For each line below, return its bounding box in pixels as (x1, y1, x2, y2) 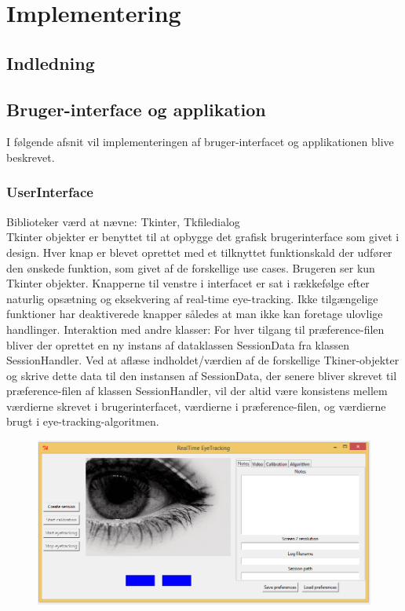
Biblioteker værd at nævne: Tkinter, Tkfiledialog (6, 213, 240, 229)
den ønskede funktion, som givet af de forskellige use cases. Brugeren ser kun (6, 259, 375, 276)
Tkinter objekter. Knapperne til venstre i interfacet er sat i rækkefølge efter (6, 275, 370, 291)
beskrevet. (6, 148, 55, 165)
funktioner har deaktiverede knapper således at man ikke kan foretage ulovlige (6, 305, 383, 322)
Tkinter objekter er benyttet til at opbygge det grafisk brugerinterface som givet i (6, 229, 400, 245)
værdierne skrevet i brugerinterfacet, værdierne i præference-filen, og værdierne (6, 397, 386, 414)
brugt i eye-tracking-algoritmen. (6, 413, 159, 430)
